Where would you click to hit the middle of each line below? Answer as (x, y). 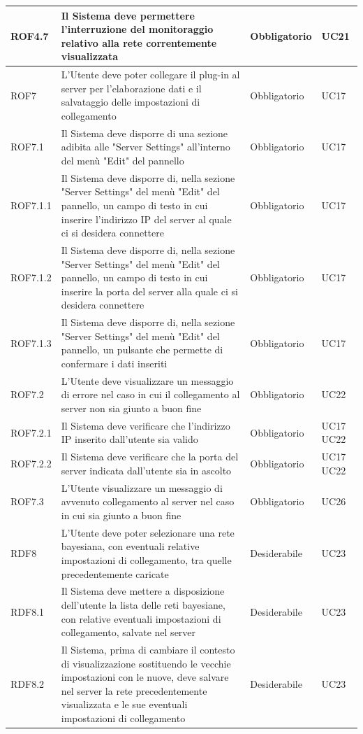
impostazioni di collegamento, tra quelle (146, 559)
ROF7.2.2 (31, 464)
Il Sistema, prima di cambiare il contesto (148, 650)
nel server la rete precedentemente (134, 690)
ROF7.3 (27, 501)
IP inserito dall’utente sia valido (129, 439)
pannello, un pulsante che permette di (142, 350)
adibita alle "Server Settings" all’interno (146, 147)
